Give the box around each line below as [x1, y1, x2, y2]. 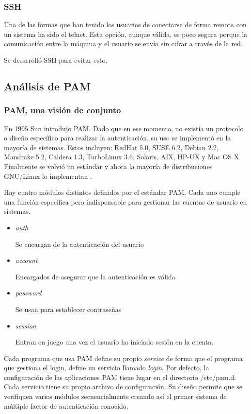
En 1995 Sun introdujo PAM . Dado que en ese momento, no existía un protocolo [4, 123, 244, 133]
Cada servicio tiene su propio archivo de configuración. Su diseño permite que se [4, 381, 243, 392]
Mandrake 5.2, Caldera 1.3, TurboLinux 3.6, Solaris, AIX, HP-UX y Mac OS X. [4, 152, 241, 162]
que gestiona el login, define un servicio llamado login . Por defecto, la [4, 362, 209, 373]
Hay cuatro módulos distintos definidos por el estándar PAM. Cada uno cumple [4, 187, 241, 197]
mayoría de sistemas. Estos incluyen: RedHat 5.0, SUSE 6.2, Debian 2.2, [4, 142, 219, 152]
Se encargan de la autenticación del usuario [15, 239, 144, 249]
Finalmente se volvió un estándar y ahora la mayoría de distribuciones [4, 161, 213, 171]
